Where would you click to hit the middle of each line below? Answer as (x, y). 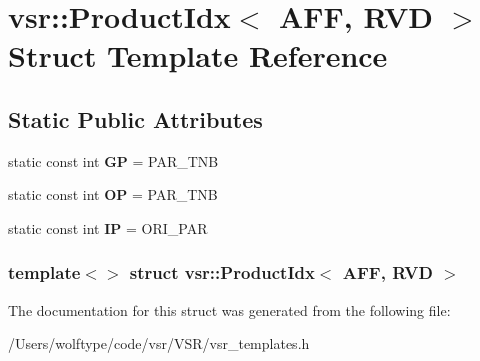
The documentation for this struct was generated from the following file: (229, 309)
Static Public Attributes (135, 118)
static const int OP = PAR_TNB (113, 194)
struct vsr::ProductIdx (222, 272)
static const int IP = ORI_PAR (108, 227)
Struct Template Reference (198, 55)
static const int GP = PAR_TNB (113, 160)
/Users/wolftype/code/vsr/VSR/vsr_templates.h (159, 343)
